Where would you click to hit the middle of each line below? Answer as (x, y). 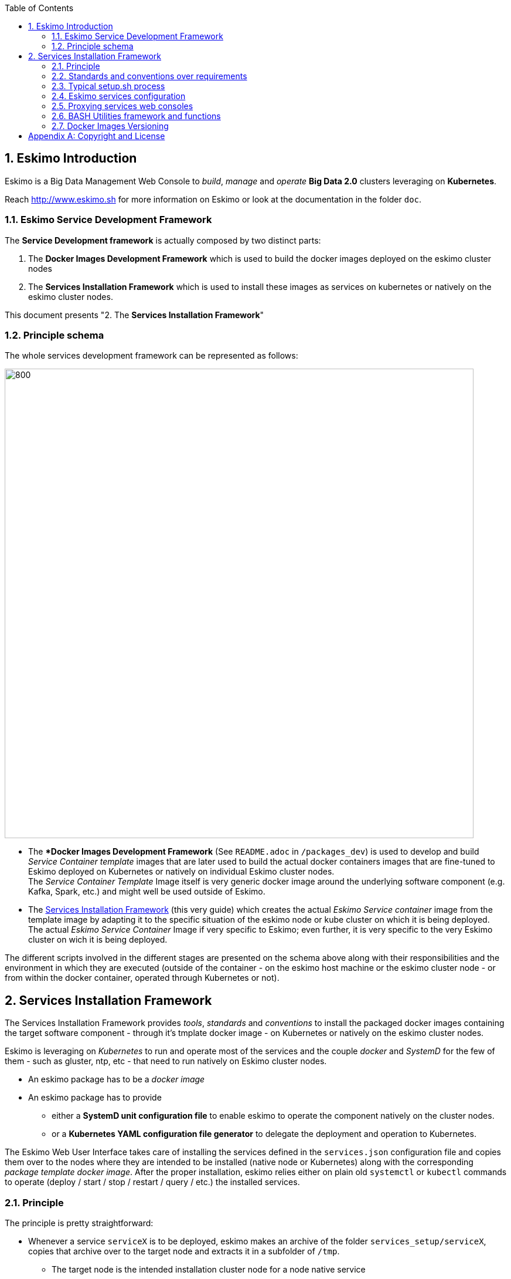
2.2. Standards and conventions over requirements (149, 76)
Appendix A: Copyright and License (97, 136)
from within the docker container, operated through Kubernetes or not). (142, 978)
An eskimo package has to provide (95, 1098)
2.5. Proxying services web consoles (122, 106)
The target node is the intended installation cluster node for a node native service (209, 1269)
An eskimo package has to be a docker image (117, 1079)
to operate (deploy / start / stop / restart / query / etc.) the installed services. (152, 1182)
